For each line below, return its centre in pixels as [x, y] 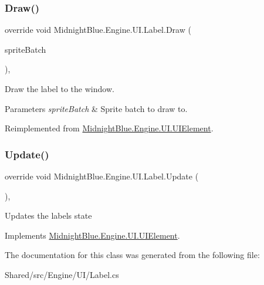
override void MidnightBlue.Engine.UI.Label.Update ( [102, 176]
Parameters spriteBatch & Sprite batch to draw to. [96, 108]
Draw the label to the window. [60, 89]
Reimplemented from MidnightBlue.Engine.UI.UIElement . [109, 128]
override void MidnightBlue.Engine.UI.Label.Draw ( [98, 30]
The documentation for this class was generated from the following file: [132, 255]
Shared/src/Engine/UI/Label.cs [62, 274]
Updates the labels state [48, 216]
